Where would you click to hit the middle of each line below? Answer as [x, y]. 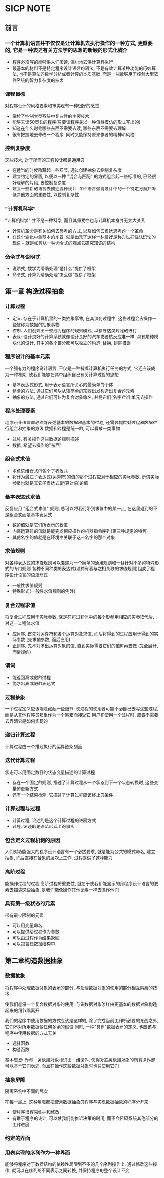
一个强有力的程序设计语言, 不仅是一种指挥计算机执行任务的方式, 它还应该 [78, 368]
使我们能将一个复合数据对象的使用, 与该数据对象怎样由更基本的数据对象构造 [81, 1004]
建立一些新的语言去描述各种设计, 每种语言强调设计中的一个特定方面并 [82, 188]
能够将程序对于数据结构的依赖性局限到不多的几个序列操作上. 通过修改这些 [79, 1164]
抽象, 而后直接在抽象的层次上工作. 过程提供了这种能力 [59, 858]
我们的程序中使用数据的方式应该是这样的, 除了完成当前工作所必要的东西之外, [82, 1020]
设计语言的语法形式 [28, 575]
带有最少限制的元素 [24, 915]
